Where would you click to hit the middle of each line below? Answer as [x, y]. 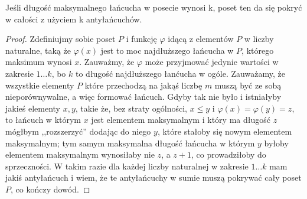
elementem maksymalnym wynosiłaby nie [80, 154]
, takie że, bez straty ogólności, [131, 108]
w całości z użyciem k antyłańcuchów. [74, 19]
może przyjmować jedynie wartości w [212, 62]
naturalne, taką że [38, 50]
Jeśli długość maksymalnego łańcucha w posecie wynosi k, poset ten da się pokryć [154, 7]
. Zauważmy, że [107, 62]
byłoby [276, 143]
